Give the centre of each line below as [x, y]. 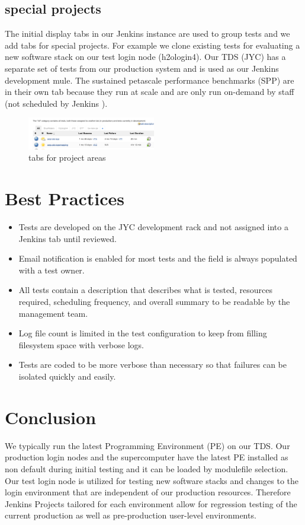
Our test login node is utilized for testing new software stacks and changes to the [152, 480]
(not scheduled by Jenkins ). [56, 103]
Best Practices [65, 198]
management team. [53, 313]
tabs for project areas [67, 157]
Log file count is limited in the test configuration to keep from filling [143, 333]
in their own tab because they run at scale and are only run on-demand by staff [150, 92]
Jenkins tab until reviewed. [68, 238]
